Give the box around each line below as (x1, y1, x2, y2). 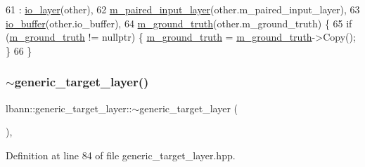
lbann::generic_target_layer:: (6, 100, 132, 115)
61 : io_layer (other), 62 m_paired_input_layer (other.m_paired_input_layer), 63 (6, 2, 360, 16)
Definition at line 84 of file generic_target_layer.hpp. (6, 147, 236, 162)
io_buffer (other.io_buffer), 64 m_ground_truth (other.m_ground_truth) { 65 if (6, 15, 352, 30)
